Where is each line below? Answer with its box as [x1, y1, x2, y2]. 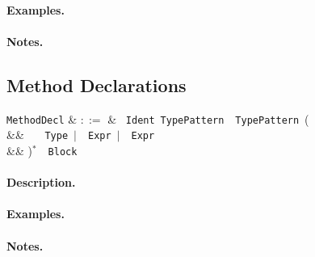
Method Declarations [6, 72, 187, 97]
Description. [6, 174, 76, 191]
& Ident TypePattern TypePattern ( [107, 110, 309, 127]
